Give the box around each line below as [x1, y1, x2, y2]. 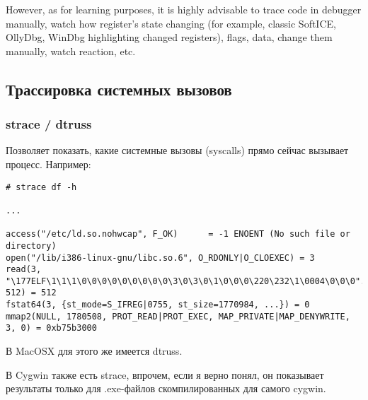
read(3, [6, 264, 42, 275]
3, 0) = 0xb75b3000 [6, 323, 97, 334]
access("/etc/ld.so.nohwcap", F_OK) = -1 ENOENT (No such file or [6, 229, 350, 240]
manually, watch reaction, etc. [6, 43, 136, 58]
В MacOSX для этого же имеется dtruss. [6, 343, 183, 358]
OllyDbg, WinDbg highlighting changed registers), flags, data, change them [6, 30, 333, 45]
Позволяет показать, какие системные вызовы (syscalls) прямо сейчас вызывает [6, 143, 349, 158]
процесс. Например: [6, 156, 91, 171]
